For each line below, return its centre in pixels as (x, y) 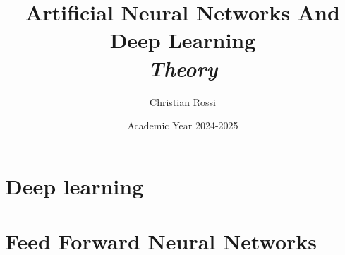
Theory (183, 68)
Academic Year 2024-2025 (183, 125)
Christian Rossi (183, 101)
